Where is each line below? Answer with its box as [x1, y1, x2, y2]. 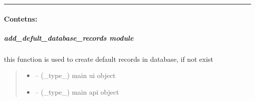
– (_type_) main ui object [35, 70, 116, 80]
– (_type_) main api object [35, 86, 119, 97]
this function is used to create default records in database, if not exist [4, 53, 213, 64]
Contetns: [4, 13, 37, 24]
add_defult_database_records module [4, 32, 134, 43]
